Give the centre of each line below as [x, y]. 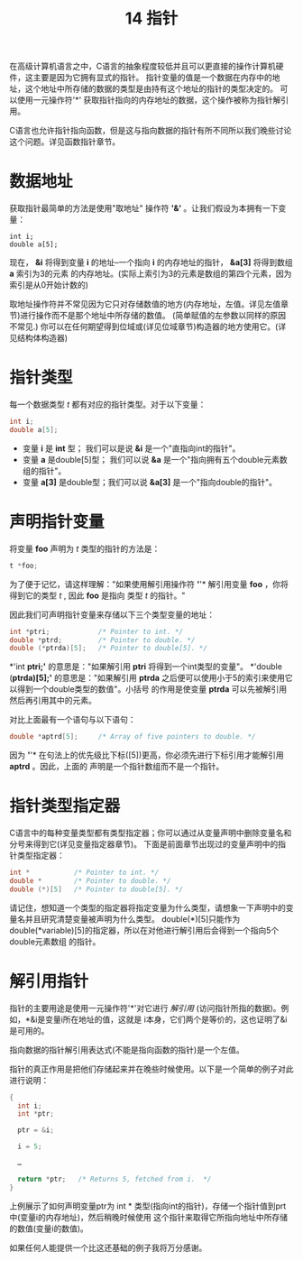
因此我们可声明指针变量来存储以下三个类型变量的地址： [112, 614]
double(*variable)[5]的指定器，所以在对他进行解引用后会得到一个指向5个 [144, 930]
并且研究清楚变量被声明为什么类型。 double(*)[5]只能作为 [133, 919]
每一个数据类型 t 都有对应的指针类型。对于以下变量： [108, 405]
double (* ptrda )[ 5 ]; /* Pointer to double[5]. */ [108, 649]
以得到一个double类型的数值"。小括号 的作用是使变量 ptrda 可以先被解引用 [148, 689]
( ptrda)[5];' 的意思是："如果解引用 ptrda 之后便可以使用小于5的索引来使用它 [151, 678]
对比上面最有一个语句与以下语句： [73, 720]
